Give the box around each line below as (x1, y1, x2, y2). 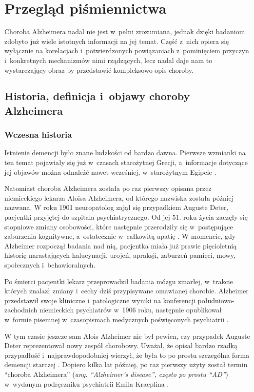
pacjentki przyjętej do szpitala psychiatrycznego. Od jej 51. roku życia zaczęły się (4, 212, 248, 222)
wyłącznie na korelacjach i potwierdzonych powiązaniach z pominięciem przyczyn (4, 45, 249, 56)
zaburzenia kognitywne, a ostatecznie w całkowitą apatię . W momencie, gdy (4, 231, 236, 241)
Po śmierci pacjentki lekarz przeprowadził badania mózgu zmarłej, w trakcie (4, 276, 233, 286)
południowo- (197, 295, 234, 305)
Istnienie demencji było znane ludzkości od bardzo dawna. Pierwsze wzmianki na (4, 147, 246, 158)
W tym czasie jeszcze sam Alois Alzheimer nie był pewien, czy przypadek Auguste (4, 330, 250, 341)
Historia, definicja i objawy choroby (4, 88, 190, 103)
